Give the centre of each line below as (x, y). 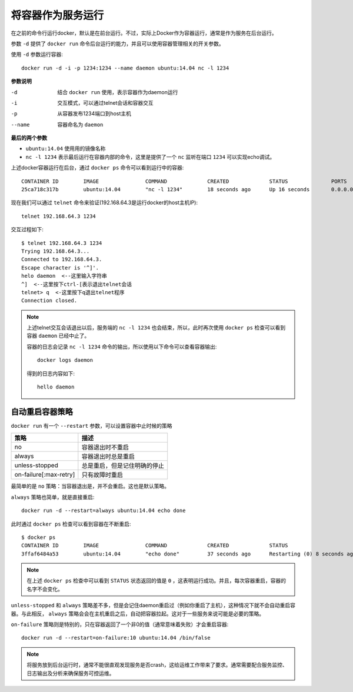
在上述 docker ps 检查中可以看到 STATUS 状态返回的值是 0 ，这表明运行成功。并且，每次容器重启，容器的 (156, 581)
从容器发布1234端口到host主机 (94, 114)
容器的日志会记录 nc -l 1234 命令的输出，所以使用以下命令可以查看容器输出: (122, 347)
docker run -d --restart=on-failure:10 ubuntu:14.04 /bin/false (116, 638)
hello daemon (56, 387)
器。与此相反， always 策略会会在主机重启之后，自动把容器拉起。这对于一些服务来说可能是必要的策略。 (138, 613)
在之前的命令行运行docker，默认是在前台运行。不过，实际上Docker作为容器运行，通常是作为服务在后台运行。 (144, 33)
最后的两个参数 (29, 138)
